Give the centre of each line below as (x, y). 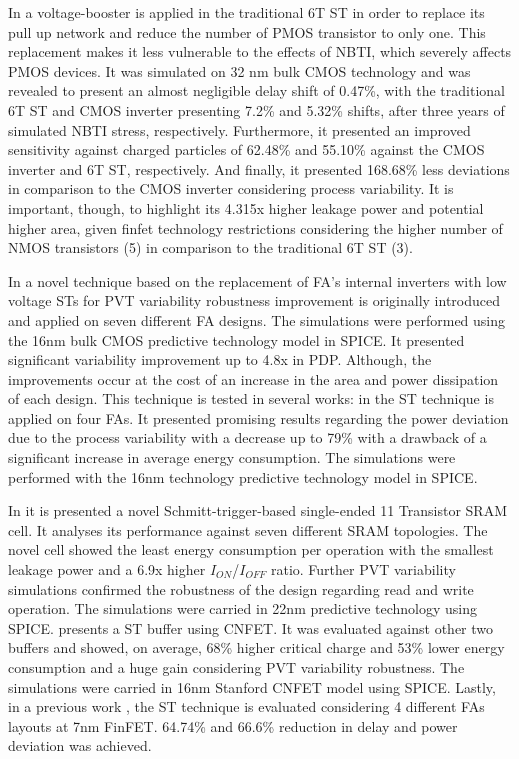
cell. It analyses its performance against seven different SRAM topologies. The (248, 529)
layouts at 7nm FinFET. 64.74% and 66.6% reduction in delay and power (233, 725)
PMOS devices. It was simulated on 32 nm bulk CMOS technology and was (239, 70)
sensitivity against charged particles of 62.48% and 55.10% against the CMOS (246, 149)
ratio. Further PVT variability (363, 569)
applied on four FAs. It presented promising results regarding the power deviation (258, 417)
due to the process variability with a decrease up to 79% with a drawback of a (247, 437)
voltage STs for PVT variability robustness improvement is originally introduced (254, 300)
